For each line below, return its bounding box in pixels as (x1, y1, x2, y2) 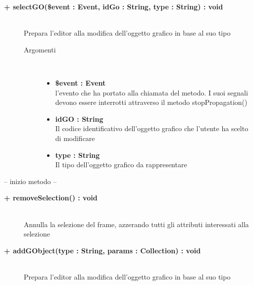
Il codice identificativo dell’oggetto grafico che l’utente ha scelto (55, 123, 249, 134)
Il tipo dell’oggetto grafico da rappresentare (55, 159, 187, 170)
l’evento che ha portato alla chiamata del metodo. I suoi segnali (55, 87, 248, 97)
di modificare (55, 133, 95, 143)
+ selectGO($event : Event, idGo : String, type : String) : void (4, 1, 223, 11)
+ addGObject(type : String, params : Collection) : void (4, 245, 201, 255)
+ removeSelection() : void (4, 192, 98, 203)
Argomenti (24, 44, 56, 54)
